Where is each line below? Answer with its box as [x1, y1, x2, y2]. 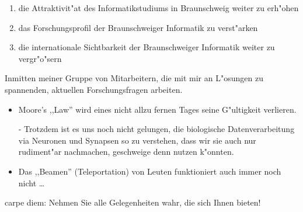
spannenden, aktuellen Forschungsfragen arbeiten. [5, 83, 183, 95]
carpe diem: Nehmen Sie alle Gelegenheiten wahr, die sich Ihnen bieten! [5, 196, 261, 208]
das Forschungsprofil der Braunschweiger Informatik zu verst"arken [18, 21, 258, 33]
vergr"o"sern [18, 52, 62, 64]
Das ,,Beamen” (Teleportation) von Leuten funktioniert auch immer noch [18, 165, 281, 177]
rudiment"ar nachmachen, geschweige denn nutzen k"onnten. [18, 145, 234, 158]
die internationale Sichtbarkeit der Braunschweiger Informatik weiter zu [18, 41, 275, 53]
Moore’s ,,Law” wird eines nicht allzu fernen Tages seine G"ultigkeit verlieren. [18, 103, 297, 115]
